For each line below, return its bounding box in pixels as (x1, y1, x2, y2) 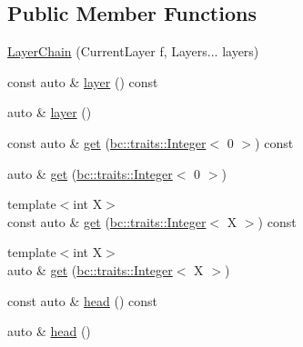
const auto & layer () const (7, 72, 158, 91)
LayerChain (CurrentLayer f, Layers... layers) (7, 42, 259, 61)
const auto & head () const (7, 291, 158, 310)
